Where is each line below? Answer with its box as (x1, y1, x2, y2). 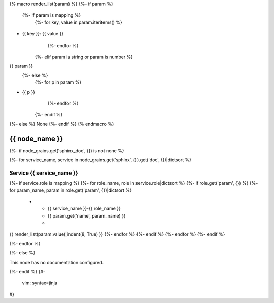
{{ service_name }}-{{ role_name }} (47, 205, 121, 212)
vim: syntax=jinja (22, 280, 58, 286)
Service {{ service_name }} (9, 169, 78, 177)
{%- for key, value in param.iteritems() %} (35, 19, 122, 25)
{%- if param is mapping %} (22, 12, 81, 18)
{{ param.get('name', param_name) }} (47, 212, 126, 219)
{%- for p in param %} (35, 79, 82, 85)
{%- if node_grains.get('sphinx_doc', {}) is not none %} (9, 147, 124, 154)
